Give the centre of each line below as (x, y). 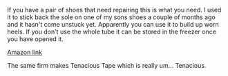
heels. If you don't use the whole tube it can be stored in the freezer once (112, 31)
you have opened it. (35, 39)
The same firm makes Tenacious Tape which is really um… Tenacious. (107, 65)
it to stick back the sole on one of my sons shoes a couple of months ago (111, 17)
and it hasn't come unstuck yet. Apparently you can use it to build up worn (113, 24)
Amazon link (25, 52)
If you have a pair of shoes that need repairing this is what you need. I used (114, 10)
